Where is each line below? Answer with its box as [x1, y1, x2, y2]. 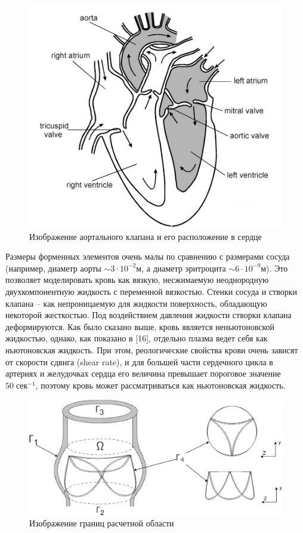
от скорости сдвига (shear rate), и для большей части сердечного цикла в [5, 355, 273, 368]
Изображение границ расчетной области [29, 517, 174, 529]
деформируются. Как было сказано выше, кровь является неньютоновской [5, 320, 274, 332]
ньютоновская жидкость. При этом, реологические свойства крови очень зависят [5, 344, 298, 356]
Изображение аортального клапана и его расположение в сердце [29, 230, 262, 242]
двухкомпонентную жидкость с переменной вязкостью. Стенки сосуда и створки [5, 285, 297, 298]
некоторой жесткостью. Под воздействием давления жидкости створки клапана [5, 309, 292, 321]
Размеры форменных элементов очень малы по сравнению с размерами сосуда [5, 250, 290, 263]
